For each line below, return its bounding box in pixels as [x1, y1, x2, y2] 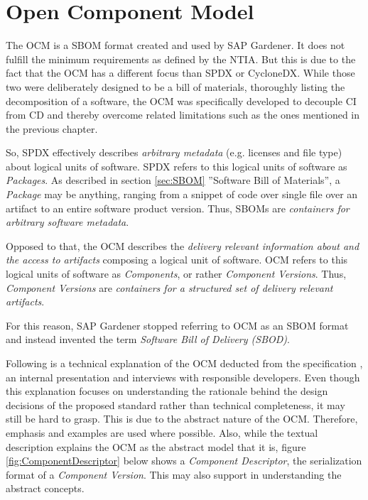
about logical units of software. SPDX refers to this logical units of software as [6, 158, 347, 173]
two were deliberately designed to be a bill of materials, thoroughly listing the [6, 79, 345, 94]
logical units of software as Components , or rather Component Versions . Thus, [6, 266, 347, 281]
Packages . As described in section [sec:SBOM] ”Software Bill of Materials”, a [6, 173, 340, 187]
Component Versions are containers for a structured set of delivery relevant [6, 280, 333, 295]
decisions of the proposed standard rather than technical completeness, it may [6, 397, 345, 412]
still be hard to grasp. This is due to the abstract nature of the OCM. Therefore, [6, 411, 358, 426]
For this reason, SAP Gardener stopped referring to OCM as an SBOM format [6, 317, 349, 332]
